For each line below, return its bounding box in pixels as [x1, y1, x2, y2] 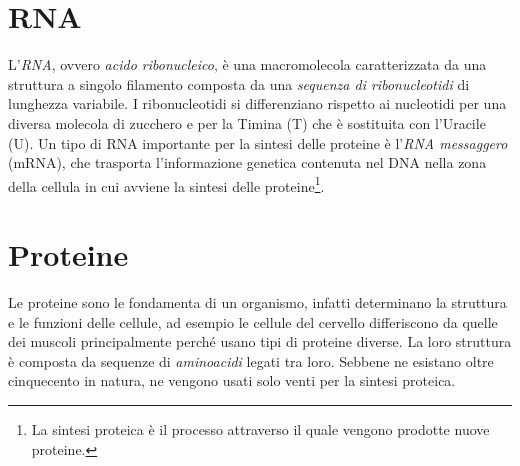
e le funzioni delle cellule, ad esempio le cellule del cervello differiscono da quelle [8, 311, 498, 332]
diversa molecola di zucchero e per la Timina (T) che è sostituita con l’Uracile [8, 112, 486, 133]
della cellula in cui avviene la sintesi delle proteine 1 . [8, 172, 325, 196]
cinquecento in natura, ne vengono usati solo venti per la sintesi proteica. [8, 370, 456, 391]
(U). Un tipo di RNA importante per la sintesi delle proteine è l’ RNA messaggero [8, 132, 508, 153]
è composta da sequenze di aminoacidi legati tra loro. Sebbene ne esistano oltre [8, 350, 494, 371]
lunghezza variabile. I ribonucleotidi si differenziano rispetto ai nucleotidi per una [8, 93, 507, 114]
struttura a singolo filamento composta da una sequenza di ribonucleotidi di [8, 73, 470, 94]
